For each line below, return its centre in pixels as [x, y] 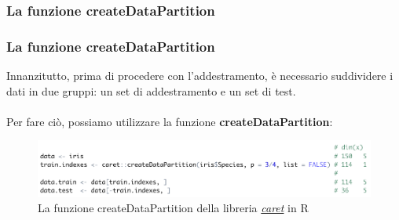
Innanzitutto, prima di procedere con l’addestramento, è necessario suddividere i [200, 76]
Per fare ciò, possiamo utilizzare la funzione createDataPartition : [170, 121]
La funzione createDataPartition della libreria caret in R [173, 208]
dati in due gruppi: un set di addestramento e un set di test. [151, 90]
